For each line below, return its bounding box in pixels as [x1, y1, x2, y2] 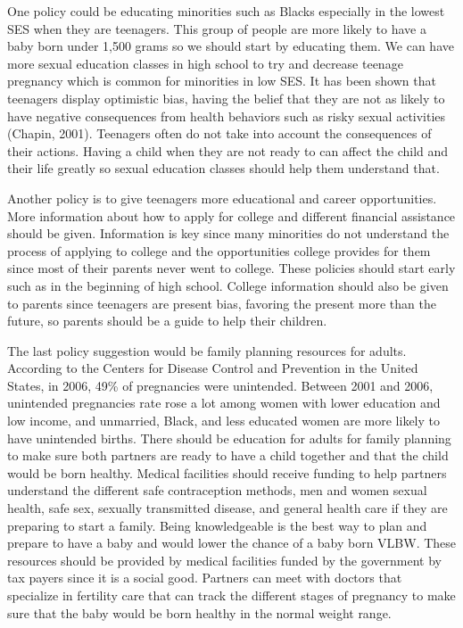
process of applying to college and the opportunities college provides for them [7, 241, 431, 260]
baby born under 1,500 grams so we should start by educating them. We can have [7, 37, 454, 55]
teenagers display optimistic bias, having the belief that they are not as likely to [7, 88, 445, 107]
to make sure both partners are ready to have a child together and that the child [7, 446, 449, 465]
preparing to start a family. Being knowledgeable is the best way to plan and [7, 516, 427, 534]
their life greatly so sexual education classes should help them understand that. [7, 159, 440, 178]
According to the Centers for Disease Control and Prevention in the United [7, 359, 418, 377]
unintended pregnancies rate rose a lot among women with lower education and [7, 393, 441, 412]
